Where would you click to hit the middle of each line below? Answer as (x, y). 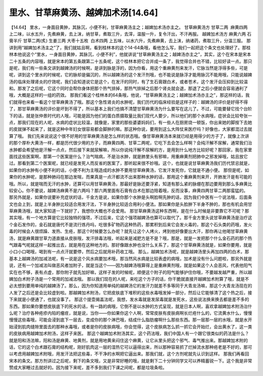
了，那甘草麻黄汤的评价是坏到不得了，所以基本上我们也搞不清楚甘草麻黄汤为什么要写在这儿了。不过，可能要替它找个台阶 (131, 109)
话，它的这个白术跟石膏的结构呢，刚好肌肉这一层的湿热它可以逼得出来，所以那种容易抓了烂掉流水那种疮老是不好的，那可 (131, 347)
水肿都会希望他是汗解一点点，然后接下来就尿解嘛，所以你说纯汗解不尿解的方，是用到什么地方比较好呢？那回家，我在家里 (131, 150)
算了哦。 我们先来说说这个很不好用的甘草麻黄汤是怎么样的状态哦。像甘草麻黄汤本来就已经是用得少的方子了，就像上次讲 (129, 136)
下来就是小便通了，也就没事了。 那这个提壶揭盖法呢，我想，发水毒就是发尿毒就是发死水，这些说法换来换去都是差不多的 (129, 300)
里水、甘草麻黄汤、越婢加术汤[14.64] (84, 13)
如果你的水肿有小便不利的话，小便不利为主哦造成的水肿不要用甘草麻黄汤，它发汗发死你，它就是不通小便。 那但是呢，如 (129, 170)
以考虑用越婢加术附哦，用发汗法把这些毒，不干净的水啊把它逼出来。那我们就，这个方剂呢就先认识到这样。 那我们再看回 (129, 354)
